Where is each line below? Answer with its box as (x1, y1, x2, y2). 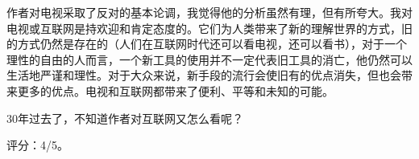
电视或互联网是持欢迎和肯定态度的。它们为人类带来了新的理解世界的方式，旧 (6, 19, 413, 36)
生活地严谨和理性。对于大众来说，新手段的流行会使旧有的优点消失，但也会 (6, 67, 401, 84)
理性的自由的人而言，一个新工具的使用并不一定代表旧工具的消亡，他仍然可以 (6, 51, 413, 67)
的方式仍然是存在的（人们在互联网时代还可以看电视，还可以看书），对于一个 (6, 35, 407, 52)
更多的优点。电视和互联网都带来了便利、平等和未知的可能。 (17, 82, 334, 99)
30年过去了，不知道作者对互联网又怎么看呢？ (6, 109, 243, 126)
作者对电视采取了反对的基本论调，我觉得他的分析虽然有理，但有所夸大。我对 (6, 4, 413, 20)
